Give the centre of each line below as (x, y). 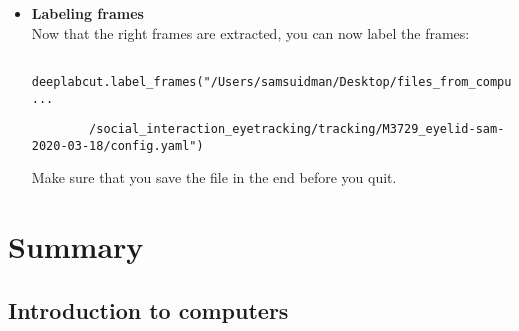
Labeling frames (87, 13)
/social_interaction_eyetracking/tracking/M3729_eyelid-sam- (297, 129)
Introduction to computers (148, 309)
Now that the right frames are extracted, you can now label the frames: (250, 32)
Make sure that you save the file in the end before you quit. (214, 177)
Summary (76, 246)
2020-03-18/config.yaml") (117, 145)
